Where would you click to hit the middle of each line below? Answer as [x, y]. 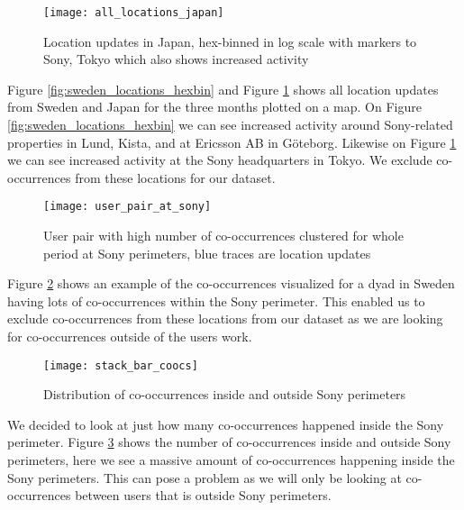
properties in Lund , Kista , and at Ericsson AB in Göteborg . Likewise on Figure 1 [232, 142]
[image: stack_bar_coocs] [121, 365]
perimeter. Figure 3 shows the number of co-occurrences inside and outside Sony [229, 442]
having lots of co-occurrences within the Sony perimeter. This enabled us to [216, 301]
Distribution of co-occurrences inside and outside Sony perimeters [225, 394]
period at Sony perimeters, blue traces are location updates [207, 253]
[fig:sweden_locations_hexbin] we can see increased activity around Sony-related [230, 125]
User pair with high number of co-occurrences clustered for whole [223, 236]
